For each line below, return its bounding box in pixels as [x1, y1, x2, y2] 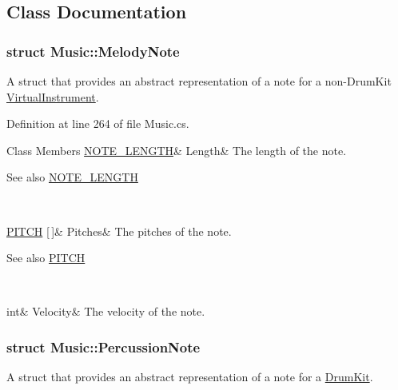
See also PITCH [6, 249, 86, 266]
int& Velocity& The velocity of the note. [6, 303, 205, 320]
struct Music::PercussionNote [6, 336, 201, 356]
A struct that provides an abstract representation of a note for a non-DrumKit [6, 73, 392, 89]
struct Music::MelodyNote [6, 41, 180, 61]
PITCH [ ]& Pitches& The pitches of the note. [6, 222, 232, 239]
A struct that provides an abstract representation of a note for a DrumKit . [6, 368, 373, 385]
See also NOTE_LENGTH [6, 169, 138, 185]
